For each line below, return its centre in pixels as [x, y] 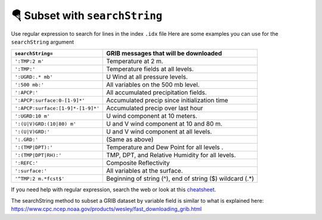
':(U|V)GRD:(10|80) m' [46, 124]
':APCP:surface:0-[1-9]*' [50, 100]
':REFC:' [27, 163]
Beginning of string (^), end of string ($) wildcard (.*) [180, 179]
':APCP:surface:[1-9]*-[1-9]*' [57, 108]
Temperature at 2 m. [135, 61]
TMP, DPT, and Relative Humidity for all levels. [171, 155]
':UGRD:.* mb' [34, 77]
